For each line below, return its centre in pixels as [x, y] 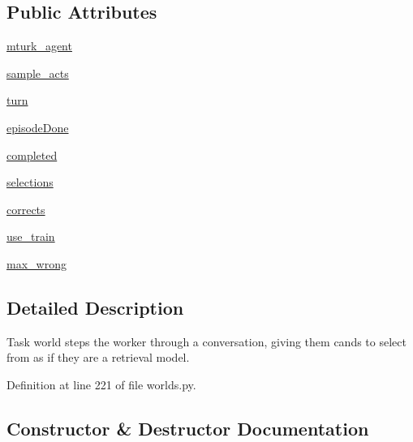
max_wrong [37, 263]
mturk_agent [39, 46]
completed [32, 154]
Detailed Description [95, 307]
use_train [31, 236]
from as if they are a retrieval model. [98, 357]
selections [30, 182]
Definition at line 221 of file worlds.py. [101, 384]
